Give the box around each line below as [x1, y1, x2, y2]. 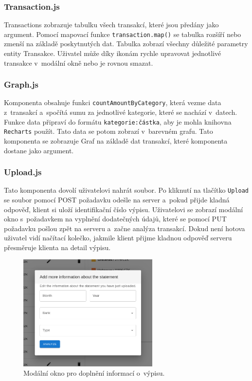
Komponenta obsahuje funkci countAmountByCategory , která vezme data [4, 97, 221, 108]
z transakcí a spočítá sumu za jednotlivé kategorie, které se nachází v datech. [4, 107, 237, 117]
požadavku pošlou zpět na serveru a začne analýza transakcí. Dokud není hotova [4, 223, 245, 233]
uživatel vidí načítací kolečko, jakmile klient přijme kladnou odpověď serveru [4, 233, 232, 243]
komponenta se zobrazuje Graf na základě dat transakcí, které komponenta [4, 136, 228, 146]
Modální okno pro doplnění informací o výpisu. [23, 368, 165, 378]
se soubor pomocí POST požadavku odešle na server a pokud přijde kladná [4, 195, 230, 205]
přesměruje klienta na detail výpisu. [4, 242, 111, 253]
